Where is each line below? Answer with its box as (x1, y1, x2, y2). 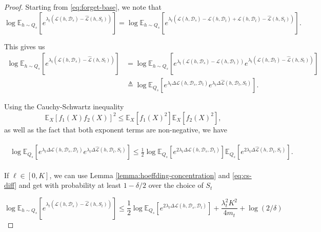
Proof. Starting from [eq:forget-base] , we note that (4, 2, 162, 12)
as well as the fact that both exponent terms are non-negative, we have (4, 124, 228, 134)
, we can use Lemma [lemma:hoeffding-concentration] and (49, 169, 230, 180)
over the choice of (148, 180, 204, 190)
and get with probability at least (18, 180, 122, 190)
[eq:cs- (232, 169, 252, 180)
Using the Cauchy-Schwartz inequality (4, 101, 124, 112)
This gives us (4, 41, 45, 51)
